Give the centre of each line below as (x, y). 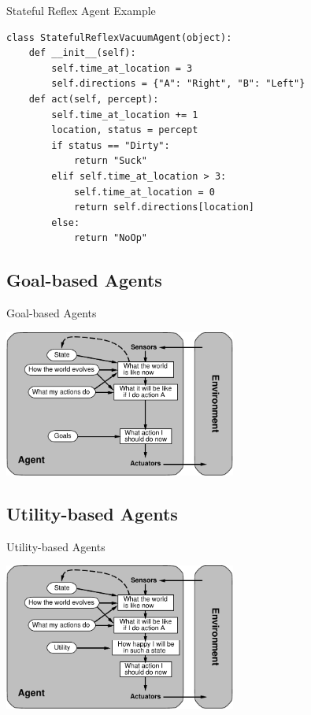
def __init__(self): (82, 53)
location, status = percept (125, 130)
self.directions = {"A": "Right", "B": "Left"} (178, 84)
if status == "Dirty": (111, 145)
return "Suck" (110, 161)
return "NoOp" (110, 238)
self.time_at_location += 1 (125, 115)
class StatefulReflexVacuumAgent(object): (119, 37)
